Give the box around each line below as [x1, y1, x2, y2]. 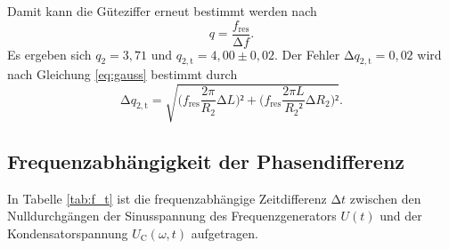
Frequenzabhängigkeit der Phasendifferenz [7, 147, 405, 174]
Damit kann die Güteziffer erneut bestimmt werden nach [7, 2, 317, 20]
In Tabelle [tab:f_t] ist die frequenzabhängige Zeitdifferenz [7, 189, 327, 207]
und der [380, 206, 422, 225]
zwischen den [349, 189, 421, 207]
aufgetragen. [191, 223, 258, 242]
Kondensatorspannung [7, 223, 128, 242]
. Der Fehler [274, 44, 340, 63]
